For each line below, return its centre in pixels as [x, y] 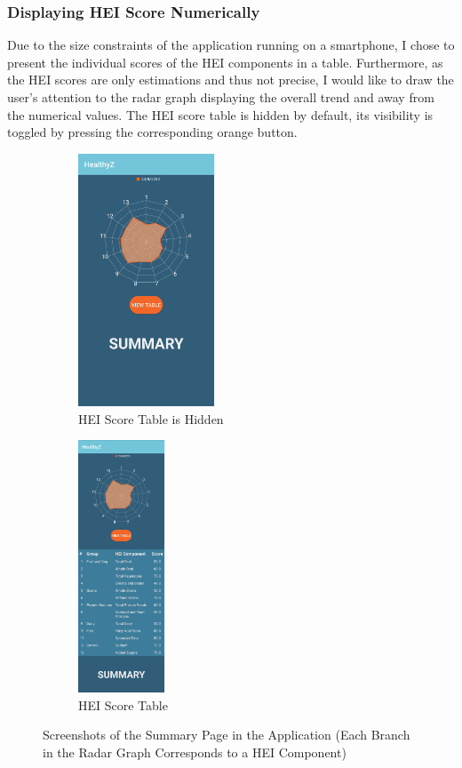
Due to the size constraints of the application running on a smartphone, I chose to [231, 45]
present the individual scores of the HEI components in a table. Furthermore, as [225, 62]
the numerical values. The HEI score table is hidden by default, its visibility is [220, 114]
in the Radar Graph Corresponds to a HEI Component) [195, 752]
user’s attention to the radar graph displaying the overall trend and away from [221, 97]
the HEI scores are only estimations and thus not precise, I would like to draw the [231, 80]
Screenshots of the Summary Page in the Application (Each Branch [227, 735]
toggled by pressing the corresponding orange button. [152, 132]
